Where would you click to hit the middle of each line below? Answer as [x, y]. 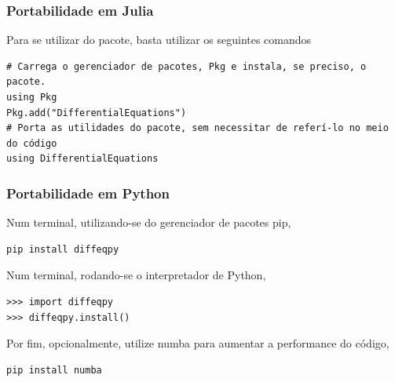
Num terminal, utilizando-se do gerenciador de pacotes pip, [149, 222]
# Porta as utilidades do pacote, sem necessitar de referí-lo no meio [197, 128]
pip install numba [54, 370]
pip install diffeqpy [63, 249]
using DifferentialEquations [82, 159]
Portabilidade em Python [88, 193]
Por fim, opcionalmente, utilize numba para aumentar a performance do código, [198, 343]
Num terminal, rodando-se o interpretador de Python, [136, 275]
